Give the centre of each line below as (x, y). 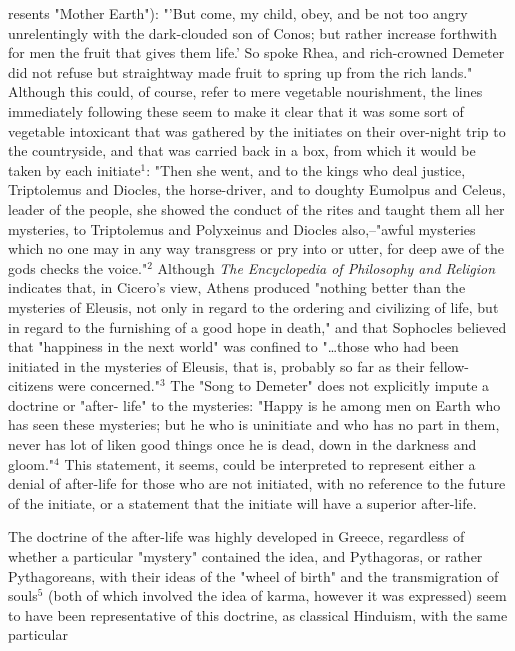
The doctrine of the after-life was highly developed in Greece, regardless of (236, 536)
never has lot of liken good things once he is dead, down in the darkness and (242, 444)
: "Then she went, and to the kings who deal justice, (306, 169)
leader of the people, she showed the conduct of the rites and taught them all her (256, 208)
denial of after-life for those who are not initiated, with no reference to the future (257, 483)
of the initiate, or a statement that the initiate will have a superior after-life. (242, 502)
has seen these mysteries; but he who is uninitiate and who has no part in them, (254, 424)
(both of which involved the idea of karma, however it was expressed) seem (277, 595)
